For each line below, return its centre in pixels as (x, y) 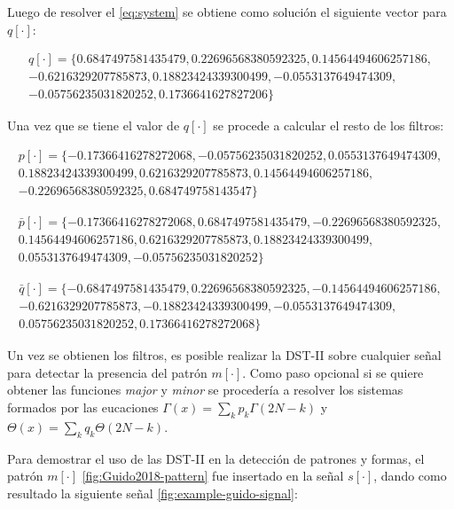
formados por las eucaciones (83, 407)
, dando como (410, 476)
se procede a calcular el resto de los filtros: (329, 125)
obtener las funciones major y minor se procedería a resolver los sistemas (205, 390)
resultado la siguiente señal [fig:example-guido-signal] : (153, 493)
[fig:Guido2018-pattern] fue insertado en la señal (213, 476)
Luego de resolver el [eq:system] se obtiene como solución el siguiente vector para (227, 12)
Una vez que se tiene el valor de (94, 125)
